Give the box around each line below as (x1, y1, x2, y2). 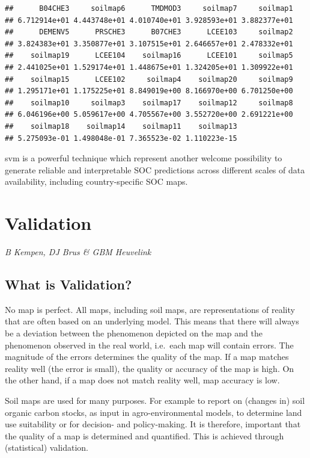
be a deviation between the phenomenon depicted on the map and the (5, 327, 263, 339)
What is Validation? (5, 275, 132, 294)
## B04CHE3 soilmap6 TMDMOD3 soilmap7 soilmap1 (5, 4, 293, 13)
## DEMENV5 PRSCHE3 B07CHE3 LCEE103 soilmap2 (5, 28, 293, 37)
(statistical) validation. (5, 441, 89, 454)
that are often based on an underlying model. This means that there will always (5, 315, 299, 327)
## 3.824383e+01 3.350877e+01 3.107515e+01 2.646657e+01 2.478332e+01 (5, 39, 293, 48)
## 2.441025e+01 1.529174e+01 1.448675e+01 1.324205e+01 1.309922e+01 (5, 63, 293, 72)
